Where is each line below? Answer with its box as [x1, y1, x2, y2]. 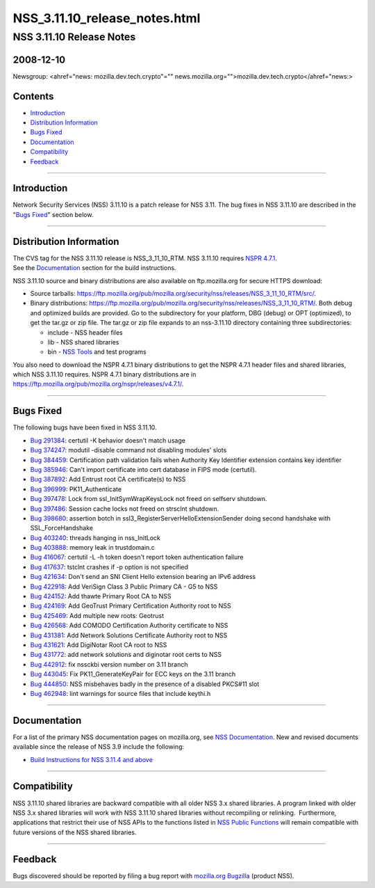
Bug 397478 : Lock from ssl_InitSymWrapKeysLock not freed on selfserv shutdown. [30, 495, 267, 503]
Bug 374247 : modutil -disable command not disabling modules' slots [30, 446, 227, 454]
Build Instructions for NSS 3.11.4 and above [30, 755, 153, 763]
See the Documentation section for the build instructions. [12, 264, 176, 272]
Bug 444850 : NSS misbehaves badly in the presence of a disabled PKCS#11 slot [30, 679, 260, 688]
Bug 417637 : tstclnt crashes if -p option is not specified [30, 562, 189, 571]
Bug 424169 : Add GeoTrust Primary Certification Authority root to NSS [30, 602, 231, 610]
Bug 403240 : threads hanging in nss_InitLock [30, 533, 161, 542]
